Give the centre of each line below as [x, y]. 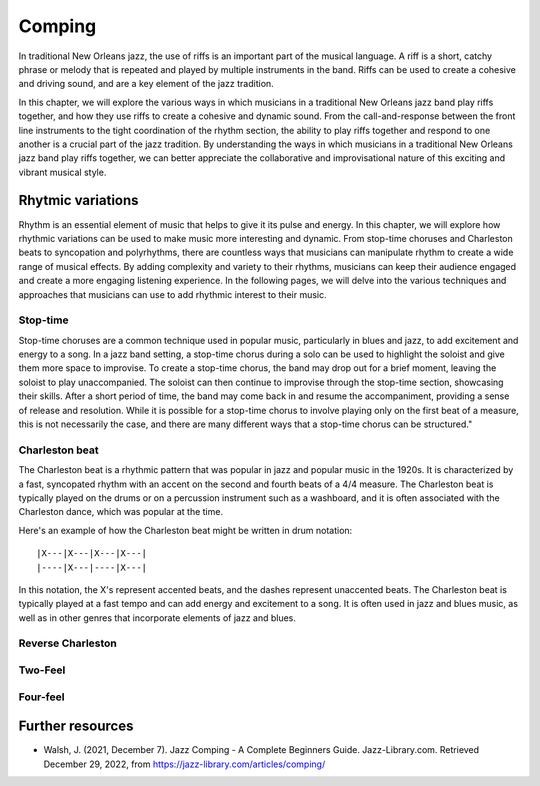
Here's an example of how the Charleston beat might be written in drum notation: [185, 530]
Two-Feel [42, 670]
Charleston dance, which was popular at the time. [121, 512]
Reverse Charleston [67, 643]
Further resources [76, 726]
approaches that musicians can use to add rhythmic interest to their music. [172, 294]
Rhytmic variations [78, 200]
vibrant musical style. [62, 172]
